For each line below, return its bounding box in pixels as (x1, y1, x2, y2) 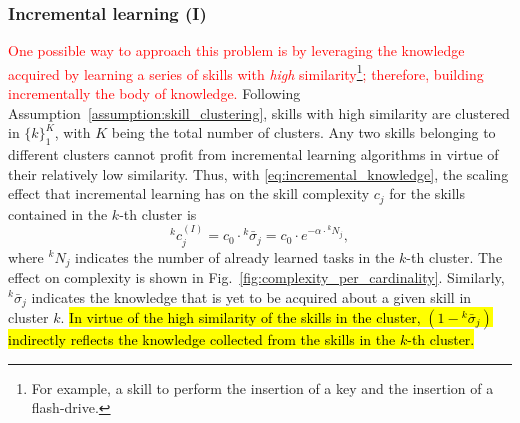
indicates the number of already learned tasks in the (75, 246, 395, 267)
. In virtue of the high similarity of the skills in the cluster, (60, 307, 421, 328)
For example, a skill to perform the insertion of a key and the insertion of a (31, 377, 494, 398)
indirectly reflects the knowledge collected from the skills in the (8, 329, 396, 350)
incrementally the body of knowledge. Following (8, 83, 301, 104)
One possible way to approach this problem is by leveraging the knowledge (8, 40, 465, 61)
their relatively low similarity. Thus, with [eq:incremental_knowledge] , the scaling (8, 163, 509, 184)
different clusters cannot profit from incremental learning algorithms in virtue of (8, 144, 499, 165)
